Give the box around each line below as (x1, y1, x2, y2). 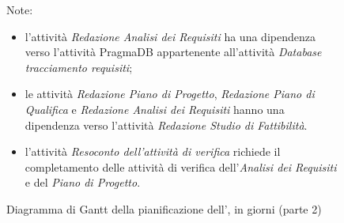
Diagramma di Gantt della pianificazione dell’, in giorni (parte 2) (6, 200, 322, 217)
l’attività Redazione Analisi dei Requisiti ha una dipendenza (25, 28, 316, 44)
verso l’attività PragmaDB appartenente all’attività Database (25, 43, 322, 60)
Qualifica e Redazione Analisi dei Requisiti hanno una (25, 100, 285, 117)
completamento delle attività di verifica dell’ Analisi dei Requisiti (25, 158, 337, 175)
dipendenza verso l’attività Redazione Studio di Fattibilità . (25, 116, 308, 133)
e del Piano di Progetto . (25, 174, 141, 191)
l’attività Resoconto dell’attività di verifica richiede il (25, 143, 281, 160)
